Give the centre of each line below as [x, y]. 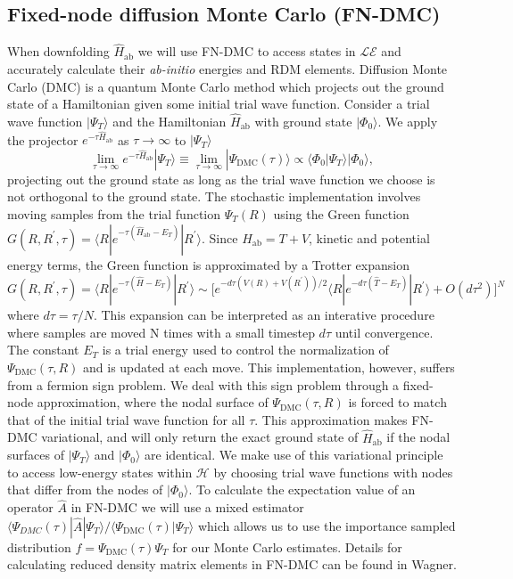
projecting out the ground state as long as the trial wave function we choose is [221, 179]
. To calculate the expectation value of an [302, 489]
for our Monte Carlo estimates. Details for [287, 546]
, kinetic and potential [369, 237]
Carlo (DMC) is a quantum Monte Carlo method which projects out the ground [226, 86]
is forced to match [397, 402]
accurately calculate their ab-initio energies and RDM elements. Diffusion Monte [228, 69]
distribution [39, 546]
